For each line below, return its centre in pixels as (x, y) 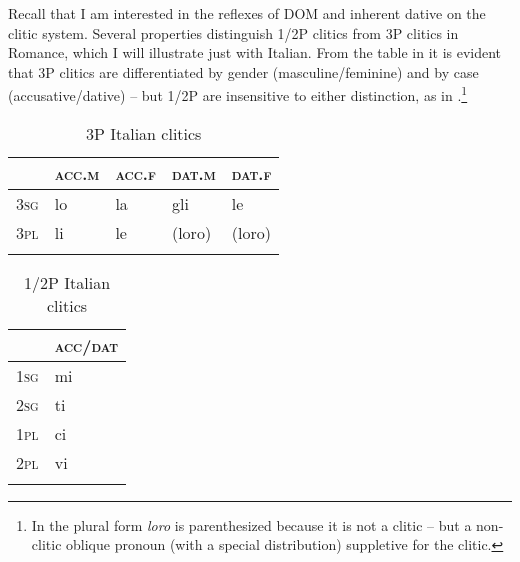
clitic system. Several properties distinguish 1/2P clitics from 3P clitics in (233, 32)
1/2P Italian (67, 282)
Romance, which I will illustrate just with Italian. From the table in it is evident (255, 52)
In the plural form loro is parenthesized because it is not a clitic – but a (251, 524)
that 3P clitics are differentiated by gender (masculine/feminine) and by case (243, 71)
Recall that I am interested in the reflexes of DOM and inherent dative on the (247, 13)
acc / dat (86, 345)
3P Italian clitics (144, 133)
